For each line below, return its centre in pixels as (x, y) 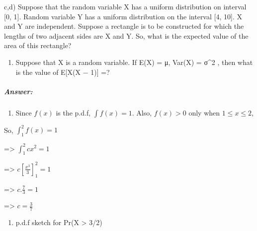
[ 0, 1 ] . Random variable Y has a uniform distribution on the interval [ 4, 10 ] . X (123, 16)
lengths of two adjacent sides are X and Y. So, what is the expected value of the (126, 35)
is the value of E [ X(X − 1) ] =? (63, 72)
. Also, (142, 112)
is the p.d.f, (73, 112)
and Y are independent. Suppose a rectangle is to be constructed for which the (124, 26)
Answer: (18, 91)
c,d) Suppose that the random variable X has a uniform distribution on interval (125, 6)
